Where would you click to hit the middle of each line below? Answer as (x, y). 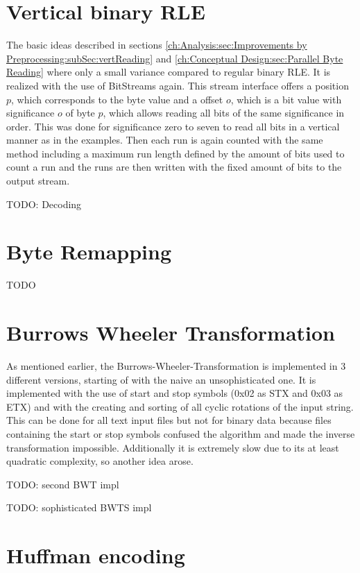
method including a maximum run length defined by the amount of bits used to (175, 153)
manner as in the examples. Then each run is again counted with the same (165, 140)
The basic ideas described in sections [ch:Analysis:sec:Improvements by (157, 45)
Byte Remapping (89, 251)
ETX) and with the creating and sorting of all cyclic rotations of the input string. (180, 406)
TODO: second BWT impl (63, 484)
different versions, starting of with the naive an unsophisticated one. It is (161, 379)
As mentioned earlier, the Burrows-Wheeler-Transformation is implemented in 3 (176, 366)
